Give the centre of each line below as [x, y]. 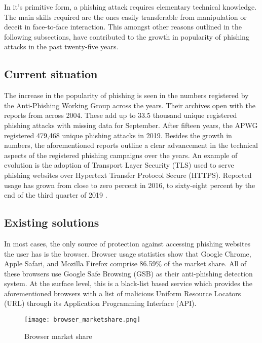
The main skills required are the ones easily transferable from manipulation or [125, 17]
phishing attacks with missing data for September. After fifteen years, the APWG [131, 125]
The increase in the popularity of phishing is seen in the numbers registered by [126, 95]
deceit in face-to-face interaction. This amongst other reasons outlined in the [123, 27]
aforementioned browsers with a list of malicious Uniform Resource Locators [123, 293]
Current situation [51, 74]
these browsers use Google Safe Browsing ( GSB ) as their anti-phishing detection [128, 273]
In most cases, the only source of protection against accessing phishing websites [127, 243]
